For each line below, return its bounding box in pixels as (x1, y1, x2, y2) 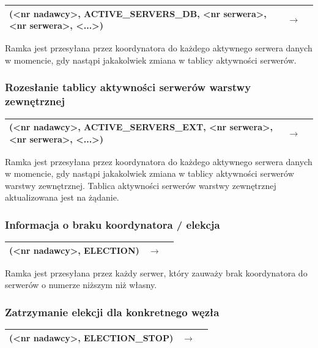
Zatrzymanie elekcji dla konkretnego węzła (5, 305, 220, 319)
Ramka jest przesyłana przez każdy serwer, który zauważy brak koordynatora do (5, 266, 308, 279)
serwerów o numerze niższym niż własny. (5, 278, 157, 291)
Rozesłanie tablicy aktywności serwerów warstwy (5, 80, 251, 95)
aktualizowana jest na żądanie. (5, 191, 119, 204)
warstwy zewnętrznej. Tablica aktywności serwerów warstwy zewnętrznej (5, 179, 276, 191)
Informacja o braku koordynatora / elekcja (5, 217, 220, 232)
